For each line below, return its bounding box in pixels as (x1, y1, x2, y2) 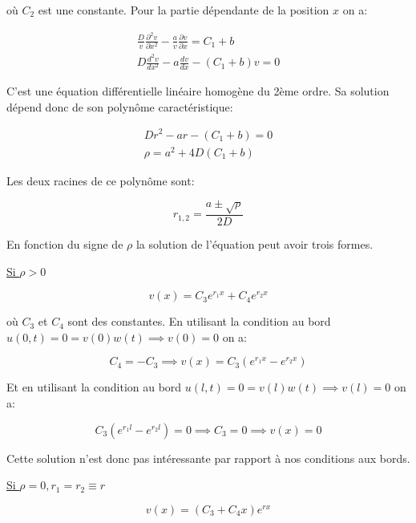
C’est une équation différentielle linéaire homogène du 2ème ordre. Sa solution (6, 83, 390, 99)
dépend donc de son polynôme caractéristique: (6, 98, 233, 115)
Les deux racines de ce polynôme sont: (6, 172, 195, 189)
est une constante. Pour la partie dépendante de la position (38, 2, 329, 18)
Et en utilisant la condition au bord (6, 379, 182, 395)
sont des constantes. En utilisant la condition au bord (67, 313, 331, 330)
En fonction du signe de (6, 236, 123, 253)
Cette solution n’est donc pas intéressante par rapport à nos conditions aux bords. (6, 449, 410, 466)
